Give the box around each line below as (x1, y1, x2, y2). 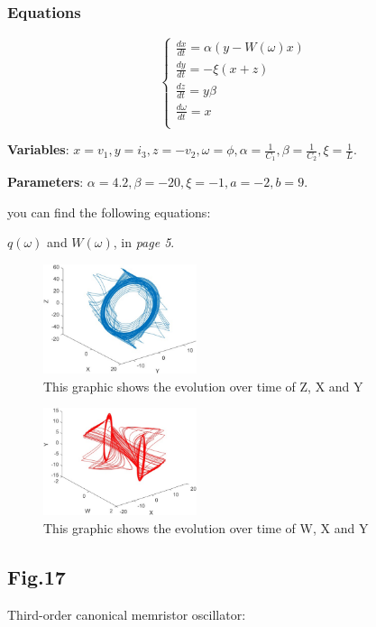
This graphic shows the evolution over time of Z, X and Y (43, 376, 363, 395)
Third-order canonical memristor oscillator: (7, 604, 246, 623)
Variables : (7, 140, 69, 159)
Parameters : (7, 172, 84, 191)
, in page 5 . (113, 233, 175, 252)
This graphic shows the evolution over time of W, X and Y (43, 518, 369, 537)
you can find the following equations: (7, 202, 211, 221)
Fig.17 (7, 562, 66, 590)
